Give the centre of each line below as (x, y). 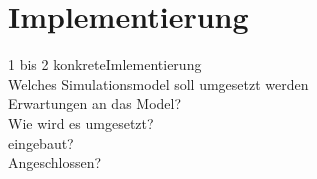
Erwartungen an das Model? (95, 103)
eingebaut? (41, 142)
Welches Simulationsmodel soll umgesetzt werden (158, 83)
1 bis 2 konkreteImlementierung (105, 64)
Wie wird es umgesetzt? (81, 122)
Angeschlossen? (55, 162)
